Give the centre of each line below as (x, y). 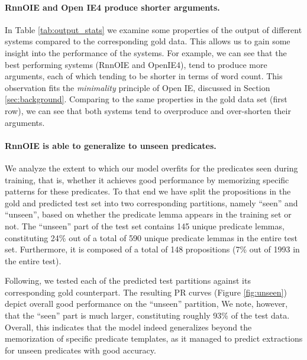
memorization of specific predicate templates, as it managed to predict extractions (154, 338)
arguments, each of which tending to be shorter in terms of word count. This (144, 76)
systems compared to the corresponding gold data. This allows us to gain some (148, 41)
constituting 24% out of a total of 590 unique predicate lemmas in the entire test (151, 237)
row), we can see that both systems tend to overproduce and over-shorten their (148, 110)
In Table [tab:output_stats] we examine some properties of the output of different (153, 29)
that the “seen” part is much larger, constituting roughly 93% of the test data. (147, 315)
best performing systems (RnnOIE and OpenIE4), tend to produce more (136, 64)
